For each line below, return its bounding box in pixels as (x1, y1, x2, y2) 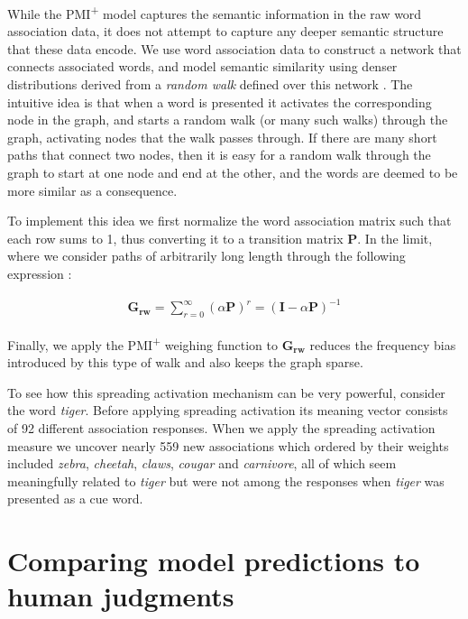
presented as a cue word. (7, 489, 143, 508)
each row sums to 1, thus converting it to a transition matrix (7, 228, 344, 247)
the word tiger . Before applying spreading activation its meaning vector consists (7, 401, 448, 420)
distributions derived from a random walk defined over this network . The (7, 75, 413, 94)
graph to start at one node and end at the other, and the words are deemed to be (7, 163, 458, 181)
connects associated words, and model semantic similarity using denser (7, 57, 398, 76)
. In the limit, (357, 228, 433, 247)
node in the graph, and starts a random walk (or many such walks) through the (7, 110, 448, 129)
